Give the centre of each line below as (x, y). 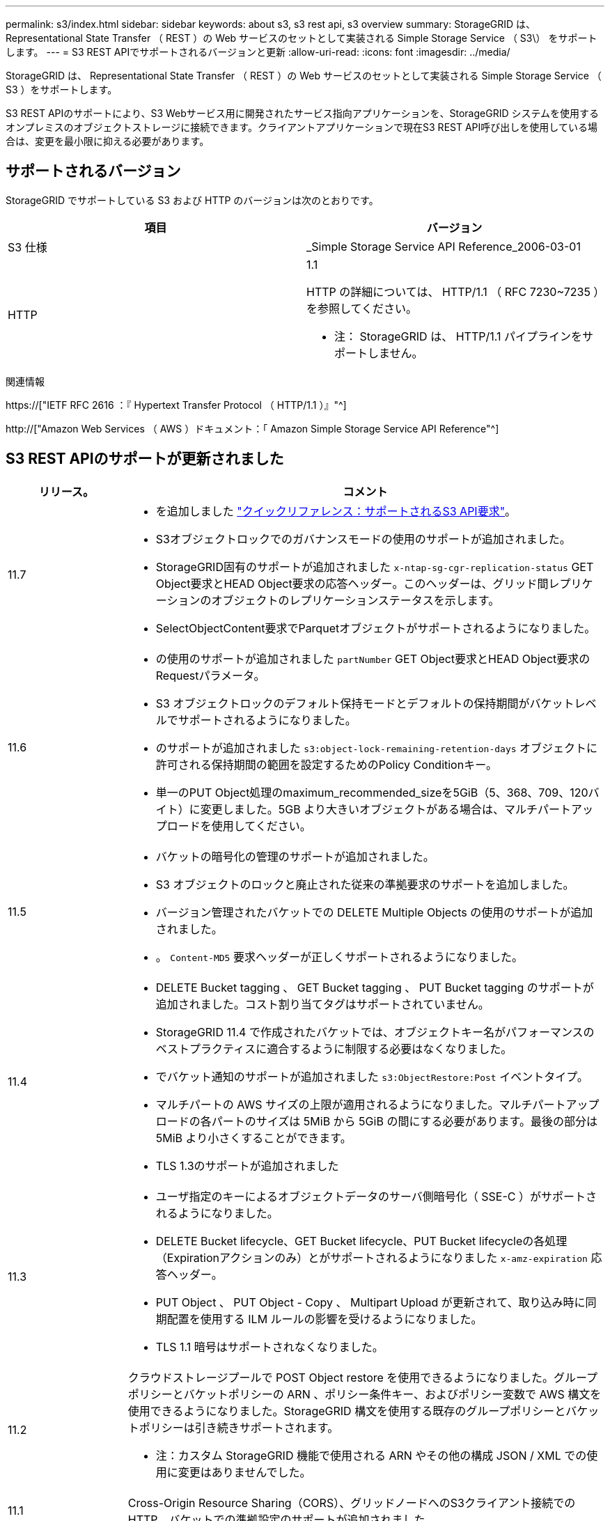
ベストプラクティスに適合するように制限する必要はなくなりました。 (334, 1048)
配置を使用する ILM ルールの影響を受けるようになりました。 (324, 1319)
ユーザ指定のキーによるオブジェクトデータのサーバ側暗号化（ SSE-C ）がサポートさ (376, 1196)
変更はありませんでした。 (244, 1472)
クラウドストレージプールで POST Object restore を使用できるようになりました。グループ (363, 1377)
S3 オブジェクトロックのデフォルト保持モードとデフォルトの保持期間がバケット (365, 703)
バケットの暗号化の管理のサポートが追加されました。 (295, 856)
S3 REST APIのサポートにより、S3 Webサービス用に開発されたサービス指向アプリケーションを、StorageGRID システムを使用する (303, 113)
